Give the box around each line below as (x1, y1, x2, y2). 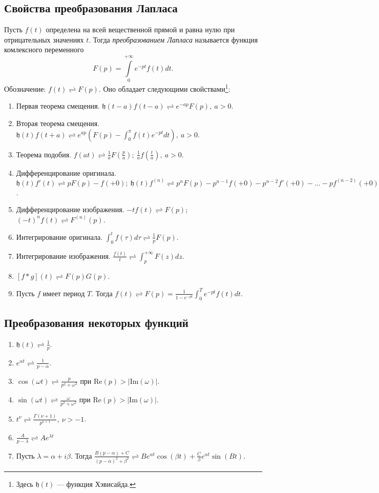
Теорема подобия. (16, 149, 72, 159)
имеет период (43, 287, 85, 298)
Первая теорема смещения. (16, 100, 100, 111)
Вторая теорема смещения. (16, 117, 100, 128)
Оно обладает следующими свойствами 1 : (103, 82, 230, 94)
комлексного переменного (4, 44, 84, 55)
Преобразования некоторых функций (4, 315, 188, 331)
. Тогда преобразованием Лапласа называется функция (89, 34, 258, 45)
